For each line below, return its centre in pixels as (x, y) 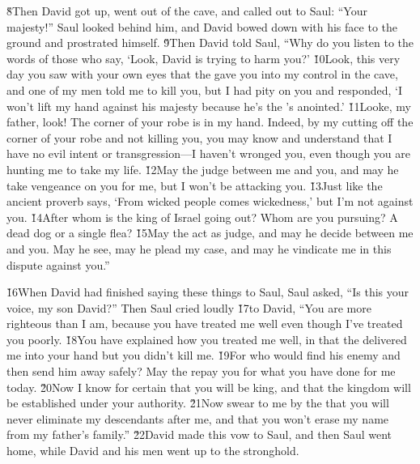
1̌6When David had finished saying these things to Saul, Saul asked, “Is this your (208, 292)
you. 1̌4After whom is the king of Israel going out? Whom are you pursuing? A (202, 217)
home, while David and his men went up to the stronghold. (153, 451)
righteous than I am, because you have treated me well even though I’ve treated (205, 324)
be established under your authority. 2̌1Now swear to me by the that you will (198, 403)
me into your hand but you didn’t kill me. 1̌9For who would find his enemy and (204, 355)
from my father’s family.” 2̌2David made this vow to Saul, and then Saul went (199, 434)
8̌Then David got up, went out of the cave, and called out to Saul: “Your (187, 11)
